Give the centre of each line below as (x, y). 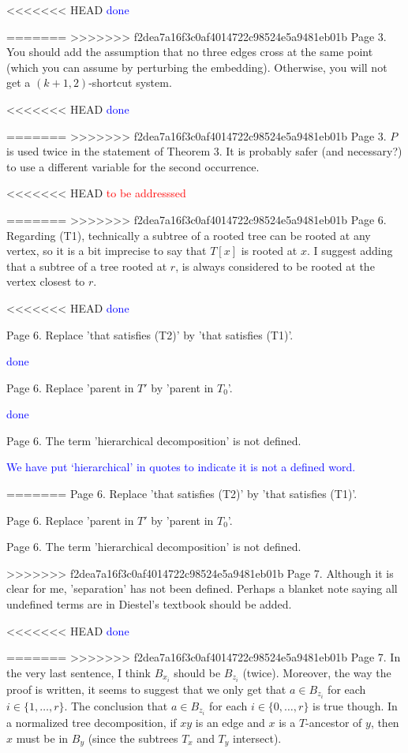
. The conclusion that (116, 706)
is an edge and (230, 723)
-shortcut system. (130, 82)
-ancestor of (334, 723)
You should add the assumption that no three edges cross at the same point (190, 52)
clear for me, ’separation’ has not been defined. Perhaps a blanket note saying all (202, 588)
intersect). (257, 738)
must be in (42, 738)
